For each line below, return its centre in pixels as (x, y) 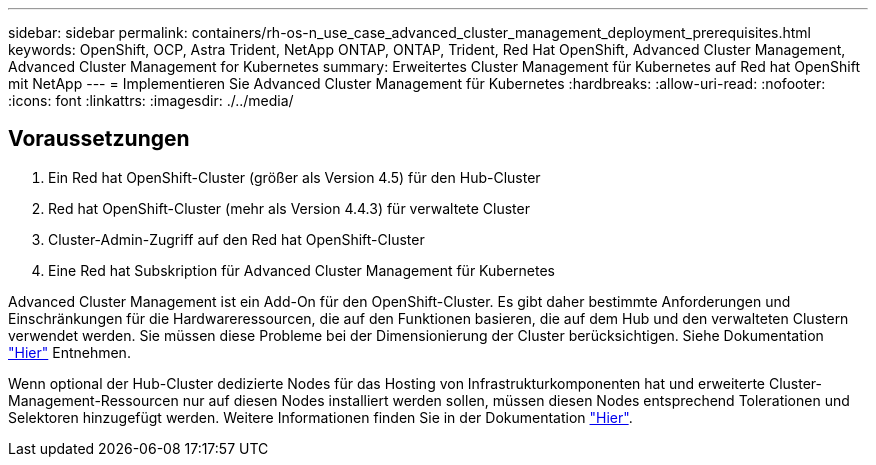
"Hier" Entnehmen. (69, 352)
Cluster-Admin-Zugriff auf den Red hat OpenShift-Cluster (236, 239)
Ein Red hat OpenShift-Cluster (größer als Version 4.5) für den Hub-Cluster (294, 177)
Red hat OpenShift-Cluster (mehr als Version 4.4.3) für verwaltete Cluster (289, 208)
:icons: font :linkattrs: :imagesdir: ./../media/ (151, 100)
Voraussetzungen (99, 139)
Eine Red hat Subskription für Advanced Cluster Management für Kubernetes (301, 270)
